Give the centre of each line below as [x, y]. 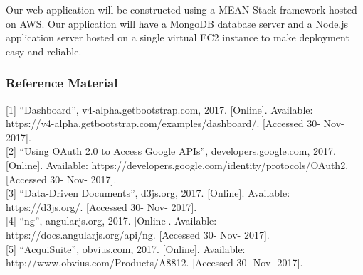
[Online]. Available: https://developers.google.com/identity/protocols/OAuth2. [177, 165]
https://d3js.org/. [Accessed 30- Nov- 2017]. [101, 206]
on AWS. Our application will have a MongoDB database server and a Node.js [177, 23]
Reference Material [62, 83]
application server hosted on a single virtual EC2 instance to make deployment [178, 37]
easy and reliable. [44, 51]
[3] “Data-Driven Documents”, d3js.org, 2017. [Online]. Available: [148, 193]
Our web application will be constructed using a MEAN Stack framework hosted [181, 9]
